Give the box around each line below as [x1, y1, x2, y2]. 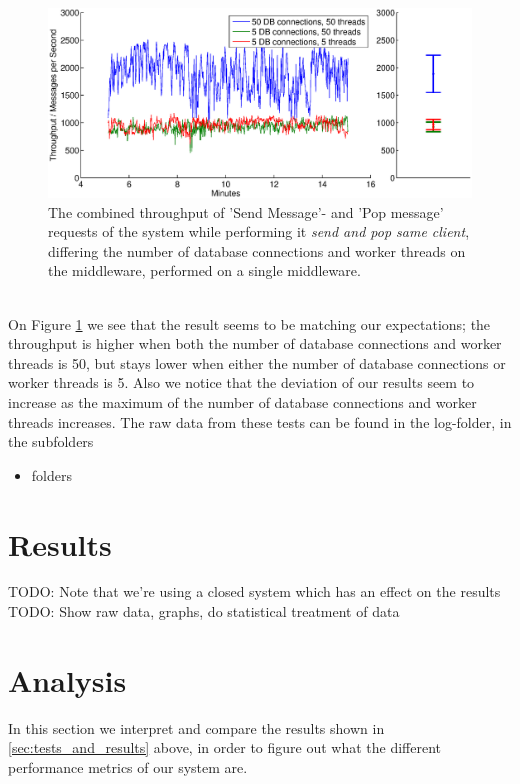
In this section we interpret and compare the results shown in [8, 717, 385, 738]
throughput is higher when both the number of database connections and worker [8, 333, 502, 354]
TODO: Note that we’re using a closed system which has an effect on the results [8, 581, 501, 602]
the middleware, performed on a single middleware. [48, 260, 361, 281]
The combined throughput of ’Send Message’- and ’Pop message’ [48, 201, 444, 222]
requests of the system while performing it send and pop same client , [48, 221, 470, 242]
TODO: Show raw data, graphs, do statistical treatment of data [8, 601, 400, 622]
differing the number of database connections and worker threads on [48, 240, 466, 261]
